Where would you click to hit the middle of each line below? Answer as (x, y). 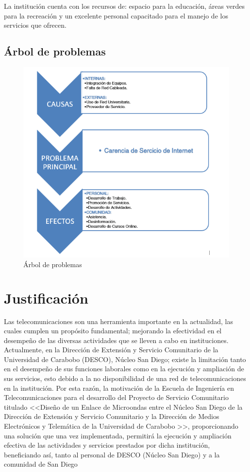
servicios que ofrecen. (35, 25)
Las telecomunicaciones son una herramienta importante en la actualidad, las (118, 321)
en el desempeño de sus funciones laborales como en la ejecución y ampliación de (124, 369)
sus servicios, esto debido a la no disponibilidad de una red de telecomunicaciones (125, 378)
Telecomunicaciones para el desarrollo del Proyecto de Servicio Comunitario (116, 397)
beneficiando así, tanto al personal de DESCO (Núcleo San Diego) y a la (112, 454)
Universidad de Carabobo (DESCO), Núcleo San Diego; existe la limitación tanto (125, 359)
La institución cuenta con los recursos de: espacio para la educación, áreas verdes (124, 6)
